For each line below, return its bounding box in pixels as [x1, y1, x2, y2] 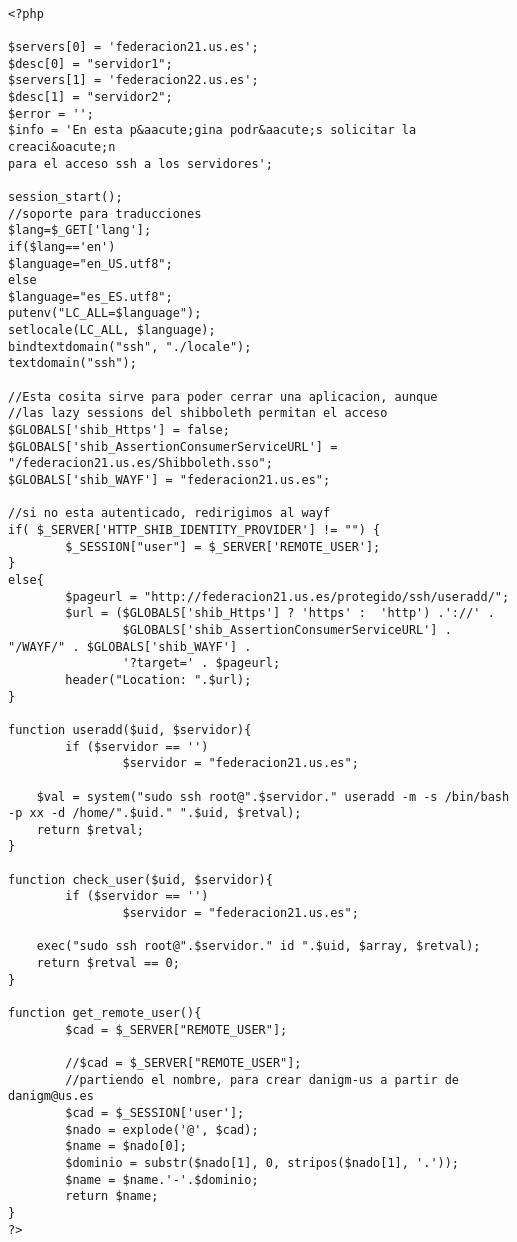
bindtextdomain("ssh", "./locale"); [8, 339, 252, 354]
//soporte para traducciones [8, 206, 202, 221]
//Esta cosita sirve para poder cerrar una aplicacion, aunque [8, 389, 438, 404]
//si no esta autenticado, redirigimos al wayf [8, 506, 331, 521]
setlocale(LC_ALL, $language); [8, 323, 216, 338]
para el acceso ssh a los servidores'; [8, 156, 273, 171]
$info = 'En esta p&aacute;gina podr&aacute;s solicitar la [8, 123, 417, 138]
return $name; [65, 1189, 159, 1204]
